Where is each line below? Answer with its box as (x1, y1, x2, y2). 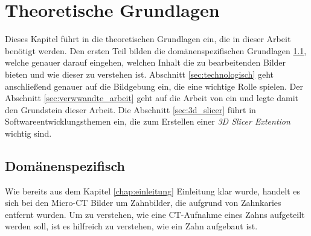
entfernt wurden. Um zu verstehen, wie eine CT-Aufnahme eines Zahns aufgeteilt (5, 208, 305, 220)
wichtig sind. (5, 126, 52, 139)
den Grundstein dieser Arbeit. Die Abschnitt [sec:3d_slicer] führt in (5, 103, 256, 116)
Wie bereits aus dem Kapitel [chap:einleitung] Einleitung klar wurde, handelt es (5, 184, 301, 197)
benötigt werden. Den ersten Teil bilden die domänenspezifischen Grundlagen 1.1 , (5, 44, 307, 57)
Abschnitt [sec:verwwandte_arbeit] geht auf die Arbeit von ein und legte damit (5, 92, 299, 104)
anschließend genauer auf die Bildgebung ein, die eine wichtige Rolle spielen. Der (5, 79, 303, 92)
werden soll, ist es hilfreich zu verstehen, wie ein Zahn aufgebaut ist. (5, 220, 258, 232)
